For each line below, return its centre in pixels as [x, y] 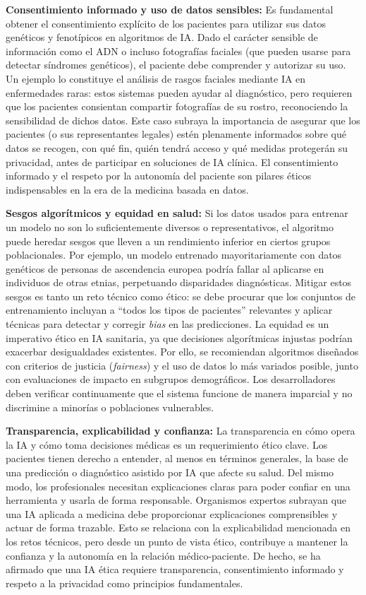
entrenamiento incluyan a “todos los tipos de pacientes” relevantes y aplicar [169, 310]
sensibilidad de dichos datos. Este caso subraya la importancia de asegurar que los [183, 120]
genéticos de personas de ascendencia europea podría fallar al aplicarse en [165, 268]
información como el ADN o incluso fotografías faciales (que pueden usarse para [178, 51]
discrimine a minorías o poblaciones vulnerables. [110, 407]
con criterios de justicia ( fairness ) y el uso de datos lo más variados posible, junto [182, 365]
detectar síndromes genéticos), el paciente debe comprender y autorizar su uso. [176, 65]
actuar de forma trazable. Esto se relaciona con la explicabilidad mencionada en [178, 528]
